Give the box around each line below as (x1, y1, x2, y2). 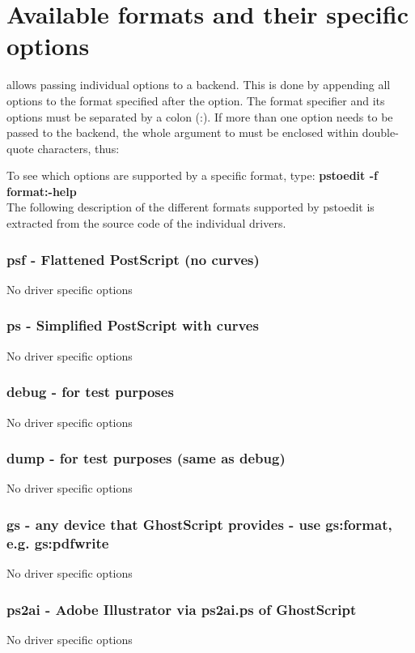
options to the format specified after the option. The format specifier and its (6, 92, 385, 109)
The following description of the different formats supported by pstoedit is (6, 198, 375, 216)
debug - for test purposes (6, 382, 174, 402)
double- (362, 124, 399, 141)
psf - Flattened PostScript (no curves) (6, 249, 260, 269)
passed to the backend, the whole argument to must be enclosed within (6, 124, 359, 141)
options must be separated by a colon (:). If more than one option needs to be (6, 108, 393, 125)
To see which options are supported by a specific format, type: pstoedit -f (6, 167, 378, 184)
